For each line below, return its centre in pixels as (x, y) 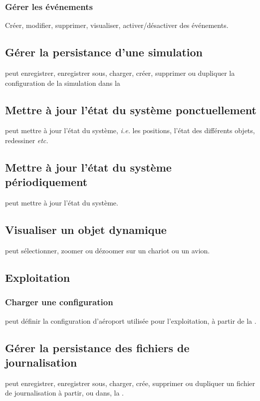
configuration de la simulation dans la (63, 83)
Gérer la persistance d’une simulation (104, 52)
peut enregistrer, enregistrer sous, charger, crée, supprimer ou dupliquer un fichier (130, 383)
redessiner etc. (27, 140)
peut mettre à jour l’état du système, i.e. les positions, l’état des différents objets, (130, 130)
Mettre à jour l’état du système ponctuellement (131, 109)
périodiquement (46, 182)
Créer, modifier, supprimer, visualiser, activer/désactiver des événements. (117, 25)
